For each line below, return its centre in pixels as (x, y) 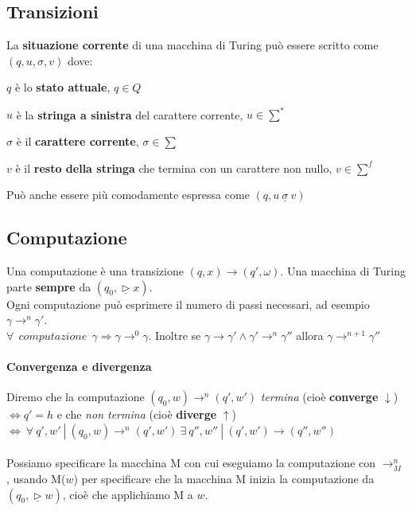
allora (310, 335)
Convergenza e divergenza (79, 367)
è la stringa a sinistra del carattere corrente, (130, 114)
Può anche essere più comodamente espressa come (128, 195)
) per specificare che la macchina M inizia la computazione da (224, 479)
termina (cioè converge (319, 397)
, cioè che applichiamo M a (128, 494)
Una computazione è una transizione (95, 271)
